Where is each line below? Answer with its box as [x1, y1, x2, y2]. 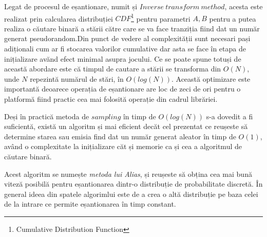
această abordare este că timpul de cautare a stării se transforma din [4, 63, 221, 74]
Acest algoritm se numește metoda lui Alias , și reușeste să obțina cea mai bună [4, 168, 252, 179]
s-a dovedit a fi [206, 111, 253, 121]
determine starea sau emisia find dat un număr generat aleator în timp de [4, 131, 236, 141]
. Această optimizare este [171, 73, 251, 84]
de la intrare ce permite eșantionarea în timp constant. [4, 198, 176, 209]
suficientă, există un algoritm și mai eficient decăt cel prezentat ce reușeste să [4, 121, 248, 132]
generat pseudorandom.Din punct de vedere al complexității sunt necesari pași [4, 33, 251, 44]
